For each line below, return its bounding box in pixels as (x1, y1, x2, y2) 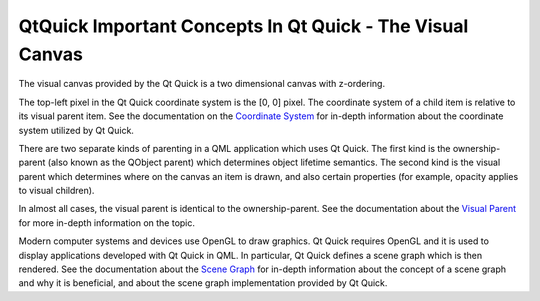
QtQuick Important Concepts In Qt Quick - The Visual (18, 15, 469, 37)
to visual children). (18, 185, 95, 197)
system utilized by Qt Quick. (18, 124, 135, 136)
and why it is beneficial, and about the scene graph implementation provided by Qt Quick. (18, 277, 388, 289)
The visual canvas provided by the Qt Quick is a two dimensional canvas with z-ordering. (18, 78, 385, 90)
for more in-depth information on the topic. (18, 216, 195, 229)
